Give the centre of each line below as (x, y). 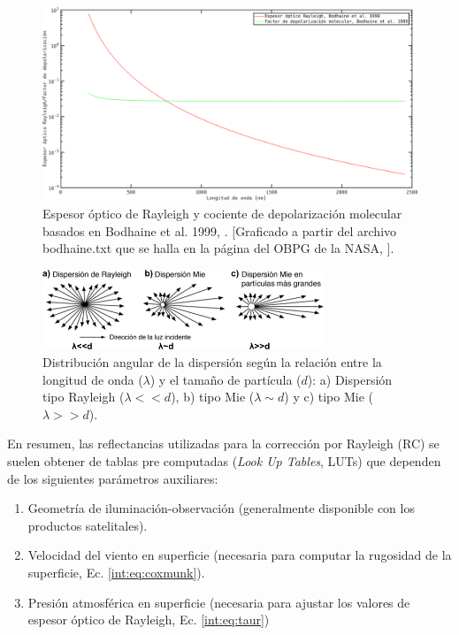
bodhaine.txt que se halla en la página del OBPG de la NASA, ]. (218, 248)
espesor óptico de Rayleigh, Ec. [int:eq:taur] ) (149, 620)
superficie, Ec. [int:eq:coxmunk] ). (116, 572)
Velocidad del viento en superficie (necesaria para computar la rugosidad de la (240, 555)
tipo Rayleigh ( (84, 397)
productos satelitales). (88, 525)
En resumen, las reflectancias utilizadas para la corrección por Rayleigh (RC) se (223, 444)
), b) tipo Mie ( (213, 397)
